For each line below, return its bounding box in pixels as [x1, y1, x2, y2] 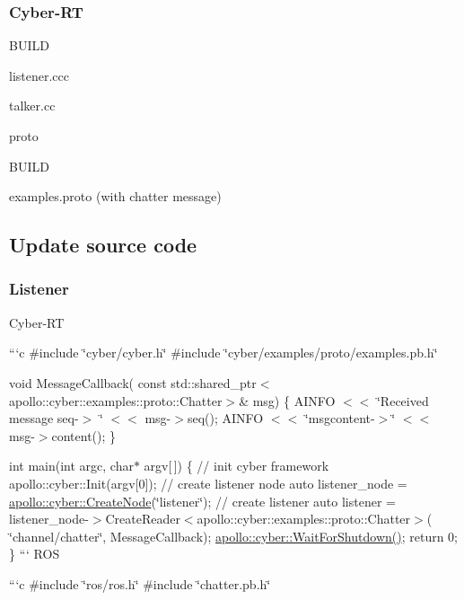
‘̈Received [376, 391, 429, 410]
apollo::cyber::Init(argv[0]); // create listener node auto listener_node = [9, 473, 407, 492]
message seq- [9, 409, 79, 428]
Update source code [9, 231, 197, 259]
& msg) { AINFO [239, 391, 336, 410]
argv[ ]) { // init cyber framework [144, 456, 329, 475]
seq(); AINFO [187, 409, 264, 428]
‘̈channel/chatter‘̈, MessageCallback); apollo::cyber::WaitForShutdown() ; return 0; [9, 526, 458, 545]
